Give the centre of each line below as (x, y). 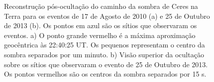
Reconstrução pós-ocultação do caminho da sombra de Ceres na (101, 6)
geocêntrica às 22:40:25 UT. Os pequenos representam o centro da (105, 45)
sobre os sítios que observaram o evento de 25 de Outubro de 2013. (106, 64)
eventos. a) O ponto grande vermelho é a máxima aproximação (100, 35)
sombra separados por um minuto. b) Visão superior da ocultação (104, 54)
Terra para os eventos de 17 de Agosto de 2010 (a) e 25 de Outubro (107, 16)
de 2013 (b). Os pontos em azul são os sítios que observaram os (101, 25)
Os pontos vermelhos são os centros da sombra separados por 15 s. (105, 74)
